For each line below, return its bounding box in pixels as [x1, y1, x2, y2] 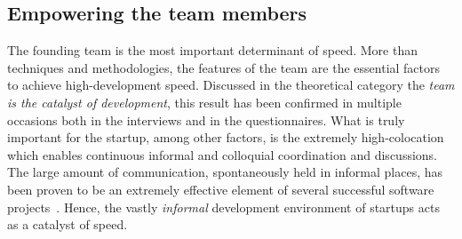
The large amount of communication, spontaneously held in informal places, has [7, 163, 443, 181]
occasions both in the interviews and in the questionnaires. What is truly [7, 110, 405, 129]
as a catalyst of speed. [7, 215, 128, 234]
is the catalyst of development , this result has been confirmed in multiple [7, 92, 402, 111]
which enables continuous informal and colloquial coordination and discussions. [7, 145, 437, 163]
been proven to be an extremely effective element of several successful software [7, 179, 434, 198]
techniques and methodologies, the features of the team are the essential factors [7, 58, 441, 76]
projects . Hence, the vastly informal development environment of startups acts [7, 197, 440, 216]
